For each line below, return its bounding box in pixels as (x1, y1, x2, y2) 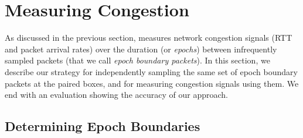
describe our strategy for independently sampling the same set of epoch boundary (5, 65, 298, 77)
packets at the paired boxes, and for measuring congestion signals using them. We (5, 77, 299, 89)
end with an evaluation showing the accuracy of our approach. (5, 89, 228, 101)
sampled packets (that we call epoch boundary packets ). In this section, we (5, 54, 270, 66)
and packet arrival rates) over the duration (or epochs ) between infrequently (5, 43, 277, 55)
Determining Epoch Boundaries (5, 117, 200, 135)
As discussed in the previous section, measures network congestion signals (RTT (5, 31, 292, 44)
